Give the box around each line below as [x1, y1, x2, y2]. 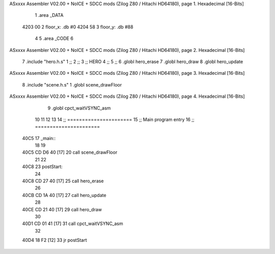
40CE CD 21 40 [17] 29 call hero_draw [22, 206, 102, 212]
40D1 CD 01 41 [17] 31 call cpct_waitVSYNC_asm [22, 220, 123, 227]
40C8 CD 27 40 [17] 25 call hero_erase [22, 178, 104, 184]
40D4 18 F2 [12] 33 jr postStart [22, 237, 87, 243]
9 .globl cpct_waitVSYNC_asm [47, 105, 111, 111]
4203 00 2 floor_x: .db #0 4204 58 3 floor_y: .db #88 [22, 23, 133, 30]
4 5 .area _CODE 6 [35, 36, 74, 42]
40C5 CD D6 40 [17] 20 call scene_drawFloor [22, 149, 118, 155]
